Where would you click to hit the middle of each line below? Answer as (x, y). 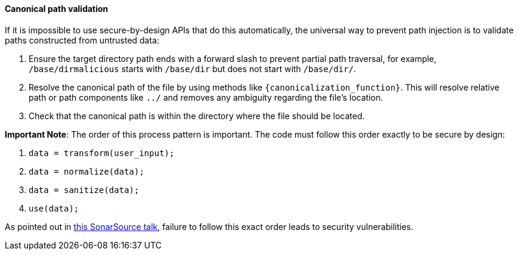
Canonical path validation (57, 9)
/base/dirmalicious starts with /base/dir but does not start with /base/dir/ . (193, 69)
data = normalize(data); (86, 171)
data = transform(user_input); (102, 153)
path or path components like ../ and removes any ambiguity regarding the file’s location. (206, 97)
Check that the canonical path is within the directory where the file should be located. (197, 116)
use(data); (54, 208)
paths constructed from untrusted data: (82, 40)
